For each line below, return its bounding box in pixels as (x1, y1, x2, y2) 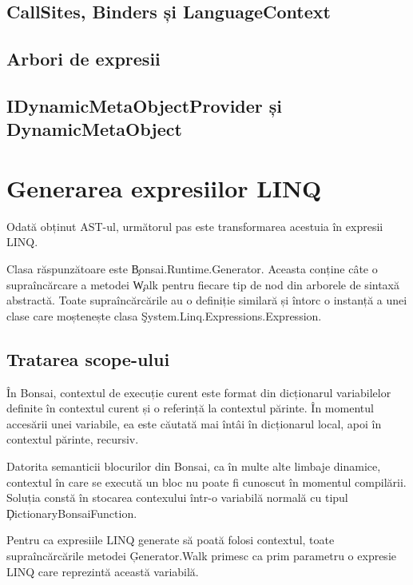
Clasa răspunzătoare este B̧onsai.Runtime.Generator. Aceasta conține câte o (6, 261, 378, 277)
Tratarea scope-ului (6, 346, 170, 371)
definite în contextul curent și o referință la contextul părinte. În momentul (6, 400, 374, 416)
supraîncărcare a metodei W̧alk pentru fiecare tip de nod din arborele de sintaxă (6, 276, 399, 292)
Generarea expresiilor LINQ (6, 171, 322, 204)
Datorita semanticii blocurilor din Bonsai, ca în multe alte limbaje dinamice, (6, 458, 381, 474)
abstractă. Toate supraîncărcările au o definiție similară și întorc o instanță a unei (6, 292, 407, 308)
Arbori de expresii (6, 46, 161, 71)
